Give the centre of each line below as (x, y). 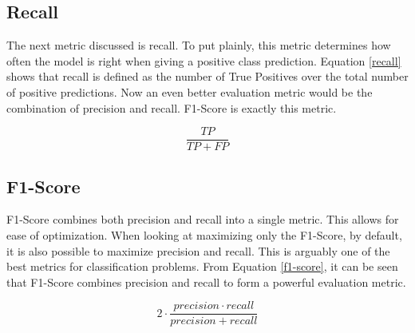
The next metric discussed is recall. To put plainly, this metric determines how (199, 45)
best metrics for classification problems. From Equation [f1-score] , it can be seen (202, 266)
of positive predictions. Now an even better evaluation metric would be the (190, 91)
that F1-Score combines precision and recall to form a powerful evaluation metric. (206, 281)
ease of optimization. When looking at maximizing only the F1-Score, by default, (204, 235)
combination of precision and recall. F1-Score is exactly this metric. (172, 107)
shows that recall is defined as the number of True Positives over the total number (207, 76)
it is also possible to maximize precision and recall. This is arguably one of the (198, 250)
